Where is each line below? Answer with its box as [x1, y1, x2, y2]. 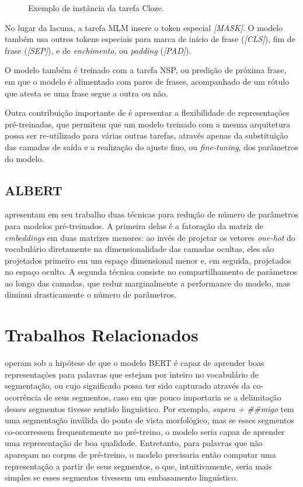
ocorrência [5, 391, 41, 403]
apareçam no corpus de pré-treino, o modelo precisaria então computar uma [5, 448, 276, 460]
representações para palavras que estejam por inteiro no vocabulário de [5, 368, 259, 380]
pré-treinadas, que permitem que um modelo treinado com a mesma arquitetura [5, 118, 291, 130]
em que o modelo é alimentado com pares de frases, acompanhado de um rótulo [5, 75, 290, 87]
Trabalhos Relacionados [5, 323, 198, 347]
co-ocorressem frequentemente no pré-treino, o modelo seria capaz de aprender [5, 425, 285, 437]
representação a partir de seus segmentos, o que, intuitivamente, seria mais [5, 460, 272, 472]
